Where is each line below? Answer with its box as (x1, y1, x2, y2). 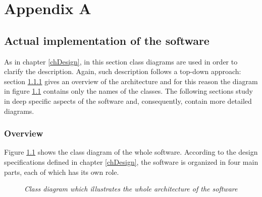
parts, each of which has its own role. (4, 166, 119, 177)
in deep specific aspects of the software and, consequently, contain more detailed (4, 95, 252, 106)
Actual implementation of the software (4, 32, 209, 48)
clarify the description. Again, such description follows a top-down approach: (4, 66, 241, 77)
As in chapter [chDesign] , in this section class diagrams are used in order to (4, 56, 238, 67)
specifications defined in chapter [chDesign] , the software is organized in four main (4, 156, 258, 167)
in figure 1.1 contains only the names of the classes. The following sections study (4, 86, 253, 96)
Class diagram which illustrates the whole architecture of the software (24, 183, 238, 194)
